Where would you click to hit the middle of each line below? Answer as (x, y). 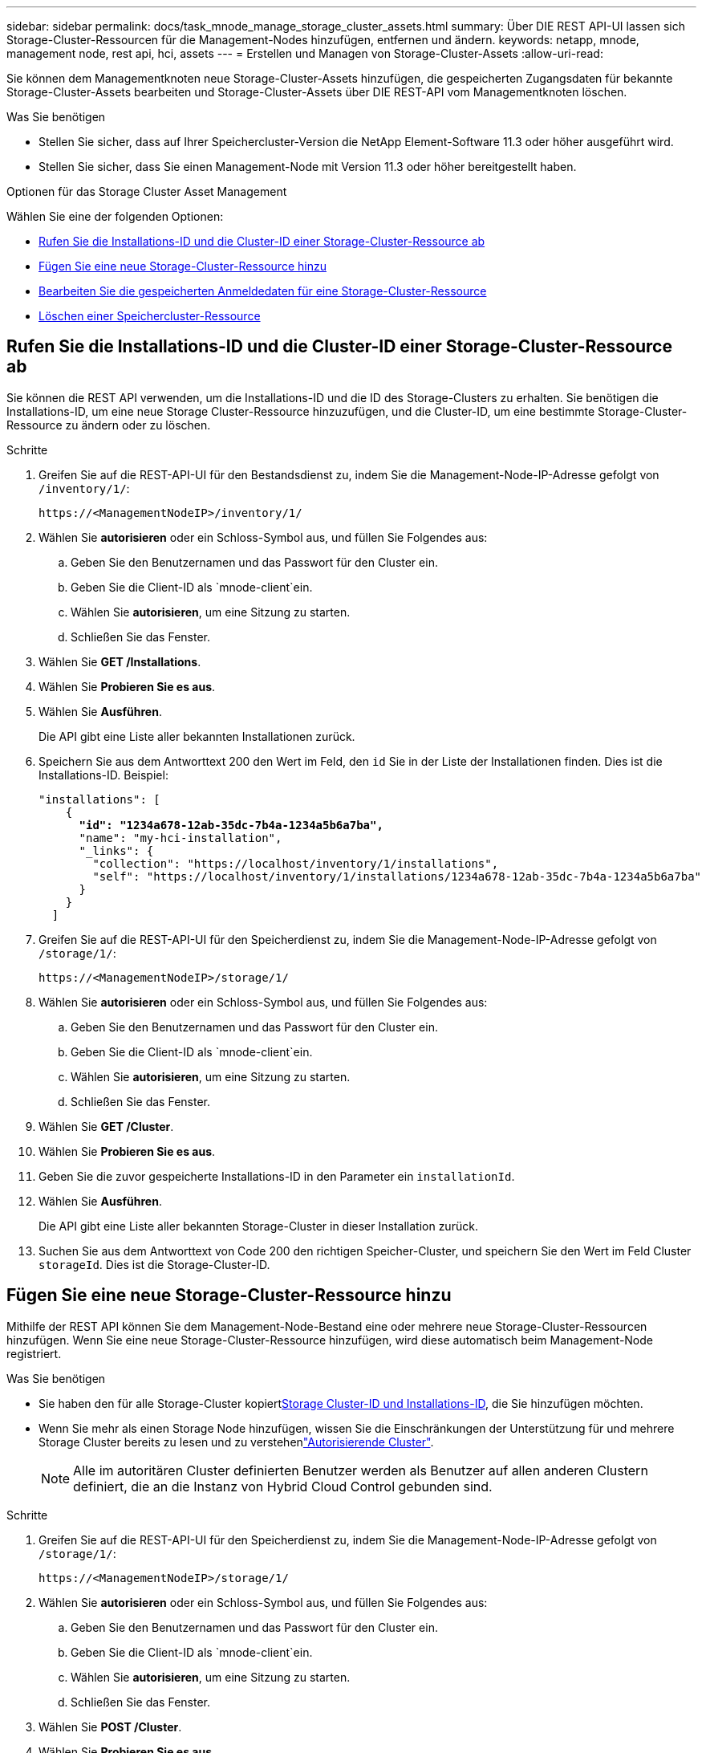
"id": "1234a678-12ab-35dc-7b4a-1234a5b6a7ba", (231, 825)
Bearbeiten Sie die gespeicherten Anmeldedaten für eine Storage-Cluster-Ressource (263, 291)
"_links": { (116, 850)
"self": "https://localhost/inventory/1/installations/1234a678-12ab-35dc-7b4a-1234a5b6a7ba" (397, 876)
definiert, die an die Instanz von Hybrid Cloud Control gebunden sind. (283, 1486)
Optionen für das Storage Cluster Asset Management (147, 191)
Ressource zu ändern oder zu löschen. (109, 425)
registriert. (34, 1353)
